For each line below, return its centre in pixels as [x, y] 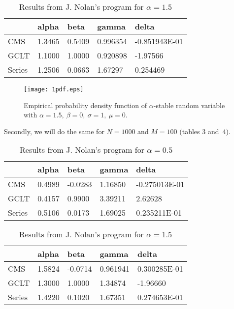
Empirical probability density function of [85, 105]
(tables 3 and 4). [205, 131]
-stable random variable [189, 105]
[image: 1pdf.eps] [54, 89]
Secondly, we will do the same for [54, 131]
